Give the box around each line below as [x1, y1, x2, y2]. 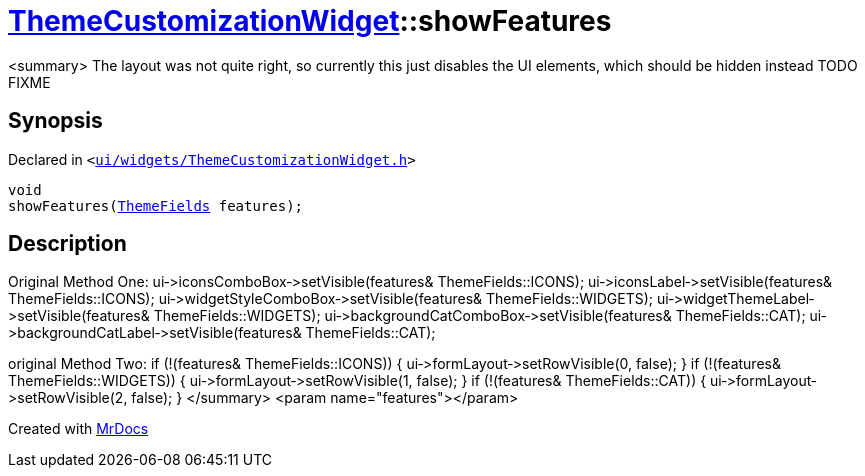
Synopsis [8, 108, 103, 134]
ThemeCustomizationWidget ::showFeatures [8, 4, 612, 38]
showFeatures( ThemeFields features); [8, 197, 304, 214]
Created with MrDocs [8, 420, 149, 438]
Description [8, 231, 127, 257]
